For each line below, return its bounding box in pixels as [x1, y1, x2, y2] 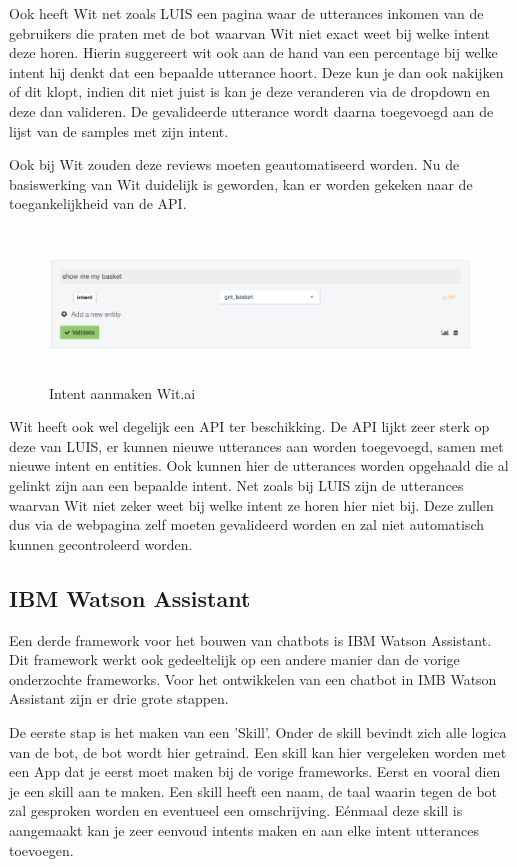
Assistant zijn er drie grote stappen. [9, 688, 229, 709]
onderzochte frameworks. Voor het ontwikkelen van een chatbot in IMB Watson [9, 668, 497, 689]
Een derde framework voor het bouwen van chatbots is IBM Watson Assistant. [9, 629, 492, 650]
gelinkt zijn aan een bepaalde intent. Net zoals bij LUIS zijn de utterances [9, 475, 464, 496]
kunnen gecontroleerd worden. [9, 533, 193, 554]
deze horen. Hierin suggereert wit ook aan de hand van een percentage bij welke [9, 42, 498, 63]
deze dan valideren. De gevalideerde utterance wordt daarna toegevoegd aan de [9, 100, 494, 121]
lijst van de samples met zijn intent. [9, 120, 229, 141]
